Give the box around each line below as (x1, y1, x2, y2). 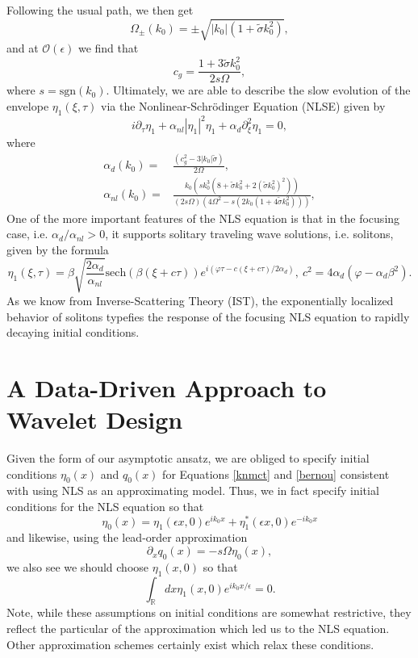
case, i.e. (6, 225, 48, 242)
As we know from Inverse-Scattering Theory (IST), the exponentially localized (6, 291, 394, 308)
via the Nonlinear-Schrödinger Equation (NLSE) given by (101, 97, 386, 114)
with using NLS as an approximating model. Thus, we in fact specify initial (6, 482, 379, 499)
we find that (77, 40, 139, 57)
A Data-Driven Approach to (6, 371, 327, 404)
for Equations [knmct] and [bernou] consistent (162, 465, 390, 482)
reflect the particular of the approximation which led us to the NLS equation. (6, 620, 390, 637)
